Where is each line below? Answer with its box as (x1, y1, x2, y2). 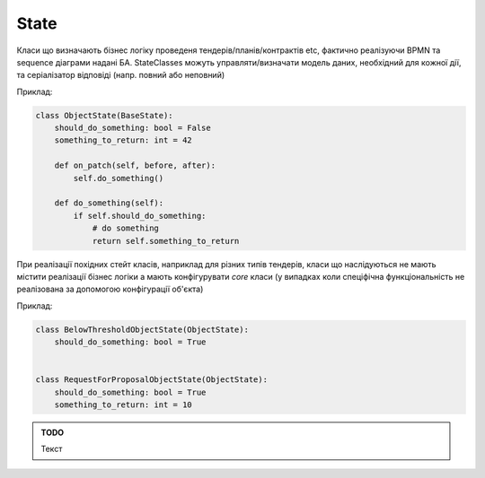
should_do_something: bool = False (54, 123, 211, 134)
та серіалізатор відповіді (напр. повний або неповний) (16, 70, 225, 81)
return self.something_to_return (92, 236, 240, 246)
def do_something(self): (54, 198, 164, 208)
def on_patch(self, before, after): (54, 161, 216, 170)
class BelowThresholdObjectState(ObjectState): (35, 324, 249, 335)
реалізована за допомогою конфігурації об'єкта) (16, 283, 204, 295)
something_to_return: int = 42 (54, 135, 192, 145)
